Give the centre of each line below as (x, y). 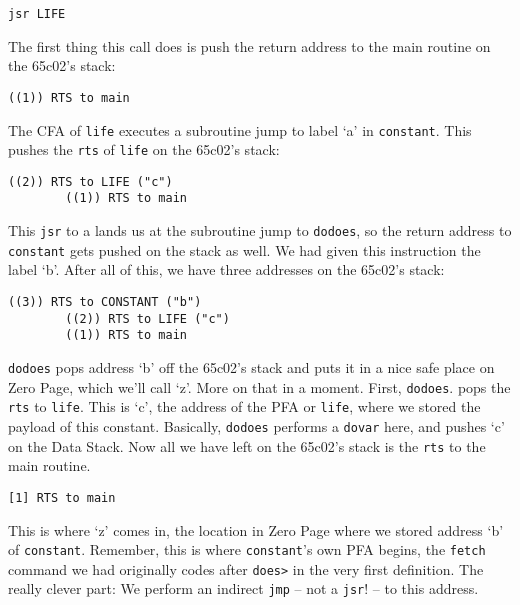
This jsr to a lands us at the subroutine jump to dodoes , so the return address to (260, 230)
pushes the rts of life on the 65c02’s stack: (144, 149)
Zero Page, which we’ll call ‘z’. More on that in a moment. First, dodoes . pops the (259, 386)
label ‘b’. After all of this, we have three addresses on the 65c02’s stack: (226, 269)
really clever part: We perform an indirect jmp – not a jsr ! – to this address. (243, 588)
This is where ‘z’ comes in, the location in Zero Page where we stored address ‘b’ (256, 529)
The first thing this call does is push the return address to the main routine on (249, 45)
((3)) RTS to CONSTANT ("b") (105, 302)
